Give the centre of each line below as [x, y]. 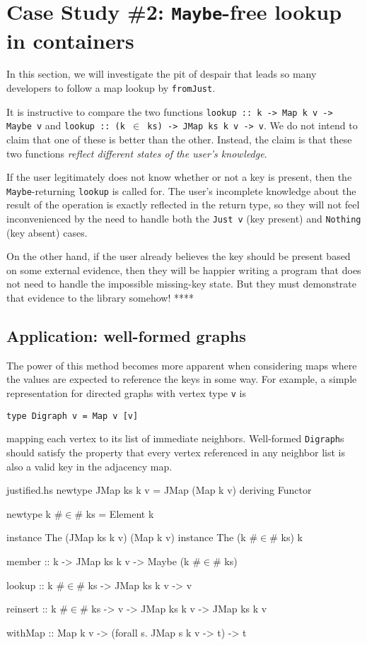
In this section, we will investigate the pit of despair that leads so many [162, 74]
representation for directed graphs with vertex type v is [126, 393]
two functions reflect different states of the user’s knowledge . [137, 153]
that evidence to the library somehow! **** [100, 298]
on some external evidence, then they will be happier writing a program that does [184, 270]
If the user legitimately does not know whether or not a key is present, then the [179, 177]
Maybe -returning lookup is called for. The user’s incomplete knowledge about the [181, 190]
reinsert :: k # [37, 609]
